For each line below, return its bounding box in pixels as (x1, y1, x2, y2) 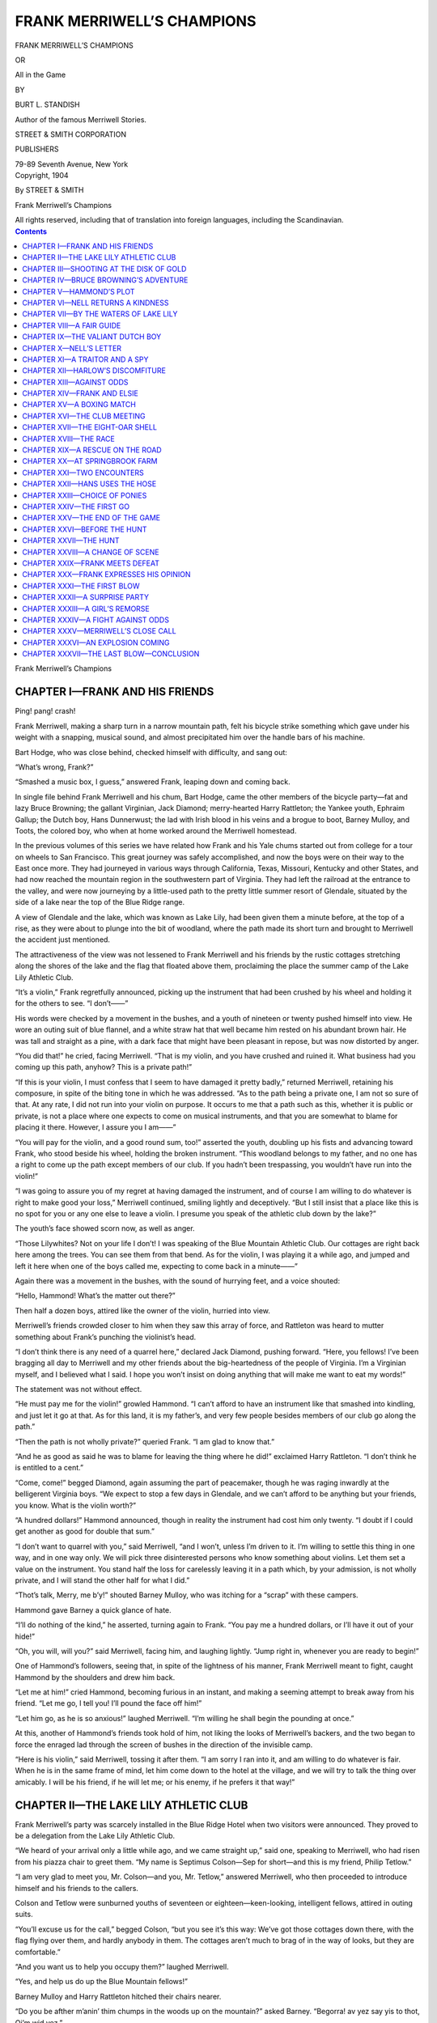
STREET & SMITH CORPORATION (15, 129, 127, 139)
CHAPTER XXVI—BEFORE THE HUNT (22, 524, 147, 534)
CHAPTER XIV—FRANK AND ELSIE (22, 388, 139, 398)
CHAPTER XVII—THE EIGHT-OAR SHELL (22, 422, 158, 432)
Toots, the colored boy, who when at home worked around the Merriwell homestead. (15, 825, 297, 835)
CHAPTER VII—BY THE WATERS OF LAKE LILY (22, 309, 178, 319)
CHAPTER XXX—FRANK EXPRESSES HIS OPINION (22, 570, 191, 579)
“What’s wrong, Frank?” (15, 761, 94, 772)
